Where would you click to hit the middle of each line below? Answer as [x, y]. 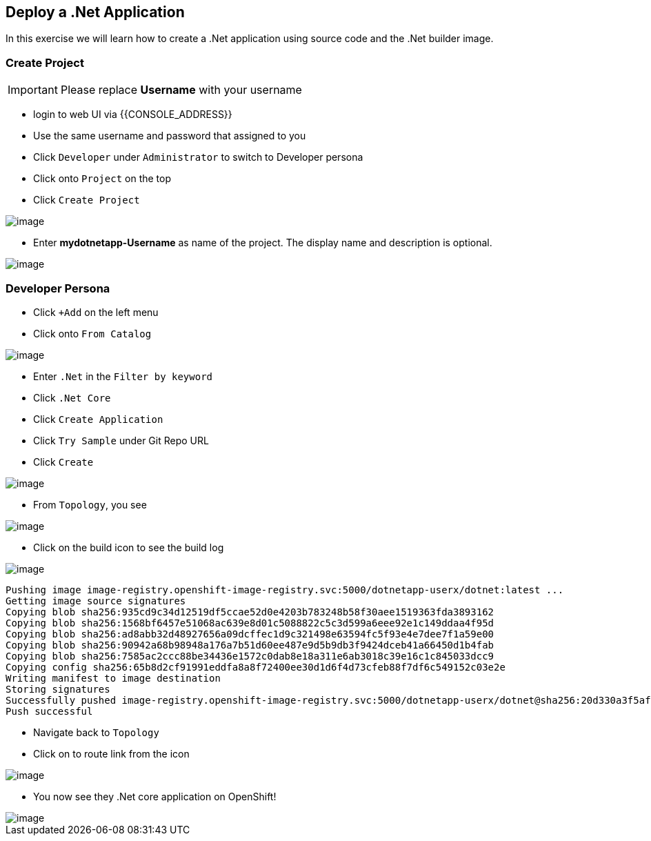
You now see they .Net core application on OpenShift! [155, 796]
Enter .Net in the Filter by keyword [123, 376]
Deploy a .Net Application [95, 12]
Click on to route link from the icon [111, 753]
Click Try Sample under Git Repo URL [121, 440]
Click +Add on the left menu [96, 312]
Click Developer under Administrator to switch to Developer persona [198, 157]
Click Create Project [87, 200]
